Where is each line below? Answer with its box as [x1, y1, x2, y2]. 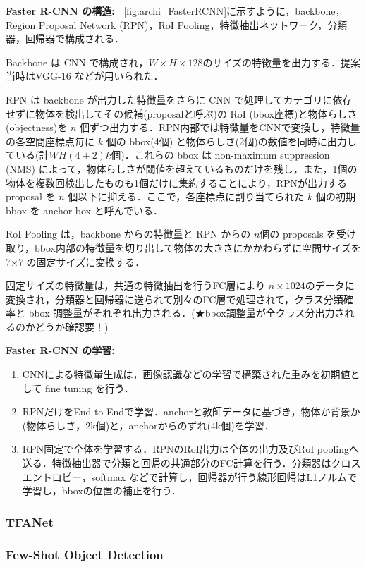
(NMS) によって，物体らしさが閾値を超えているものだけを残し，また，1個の [6, 161, 358, 176]
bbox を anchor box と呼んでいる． [6, 202, 163, 217]
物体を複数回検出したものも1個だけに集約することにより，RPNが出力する [6, 175, 348, 190]
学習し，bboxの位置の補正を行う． [22, 483, 181, 498]
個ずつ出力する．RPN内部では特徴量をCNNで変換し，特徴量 [80, 120, 360, 135]
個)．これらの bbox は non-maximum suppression [111, 147, 330, 162]
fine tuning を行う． [45, 380, 134, 395]
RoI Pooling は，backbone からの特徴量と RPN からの [6, 226, 251, 241]
